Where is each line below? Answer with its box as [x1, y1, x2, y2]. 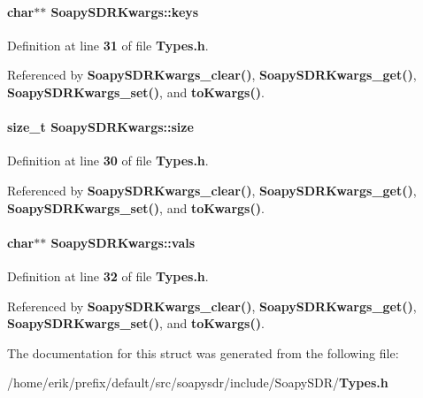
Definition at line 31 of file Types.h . [7, 35, 209, 54]
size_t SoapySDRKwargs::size [7, 118, 194, 136]
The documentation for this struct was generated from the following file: [7, 343, 399, 362]
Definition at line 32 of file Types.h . [7, 266, 209, 285]
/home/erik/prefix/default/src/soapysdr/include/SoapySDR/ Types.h [7, 373, 388, 392]
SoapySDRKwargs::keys [50, 2, 199, 20]
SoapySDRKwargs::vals [50, 233, 196, 251]
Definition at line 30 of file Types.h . [7, 151, 209, 170]
